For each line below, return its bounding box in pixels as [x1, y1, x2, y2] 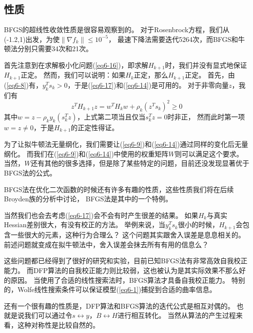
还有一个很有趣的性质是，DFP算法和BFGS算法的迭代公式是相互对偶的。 [4, 300, 234, 311]
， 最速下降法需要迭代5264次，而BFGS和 [108, 34, 238, 44]
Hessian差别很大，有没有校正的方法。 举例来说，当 [4, 219, 166, 230]
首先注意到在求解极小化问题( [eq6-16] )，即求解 [4, 59, 148, 70]
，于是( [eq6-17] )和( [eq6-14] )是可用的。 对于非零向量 [67, 79, 229, 90]
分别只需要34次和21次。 [17, 43, 93, 54]
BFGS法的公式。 [4, 168, 57, 178]
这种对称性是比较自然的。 [17, 319, 99, 330]
